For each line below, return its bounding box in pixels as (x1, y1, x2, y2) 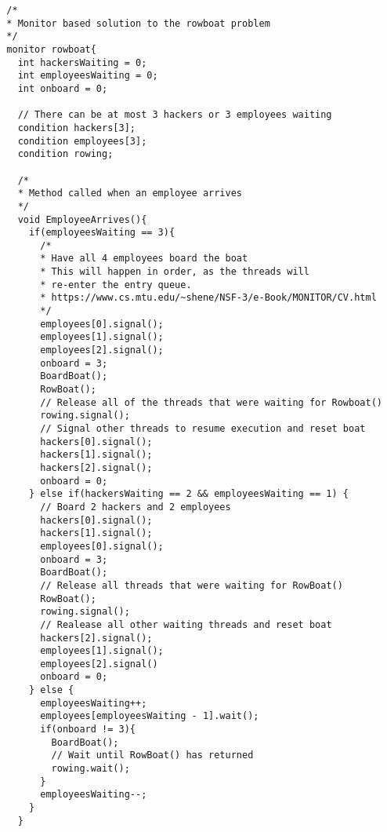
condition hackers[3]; (17, 122, 136, 133)
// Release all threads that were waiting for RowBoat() (40, 579, 343, 591)
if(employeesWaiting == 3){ (28, 227, 175, 239)
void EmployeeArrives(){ (17, 213, 147, 225)
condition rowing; (17, 148, 114, 160)
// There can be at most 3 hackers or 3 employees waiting (17, 109, 332, 121)
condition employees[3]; (17, 135, 147, 147)
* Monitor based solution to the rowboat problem (6, 17, 270, 29)
